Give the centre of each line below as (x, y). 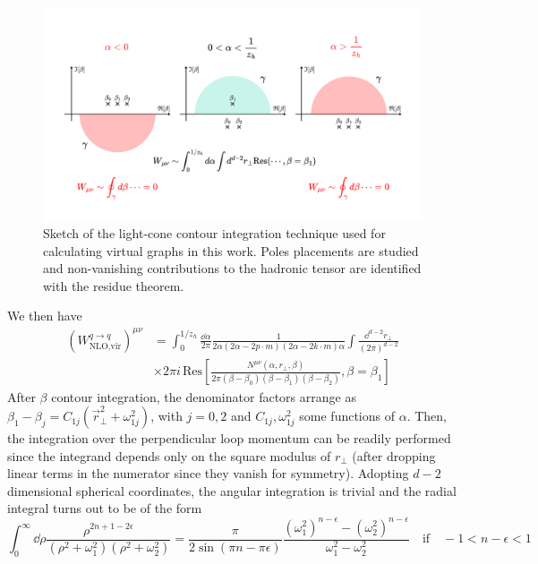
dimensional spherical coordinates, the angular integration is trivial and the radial (232, 490)
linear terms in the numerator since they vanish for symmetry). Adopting (208, 473)
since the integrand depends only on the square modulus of (169, 455)
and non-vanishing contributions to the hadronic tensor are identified (232, 268)
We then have (45, 316)
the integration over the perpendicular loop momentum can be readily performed (229, 438)
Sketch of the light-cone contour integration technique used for (214, 233)
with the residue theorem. (114, 285)
